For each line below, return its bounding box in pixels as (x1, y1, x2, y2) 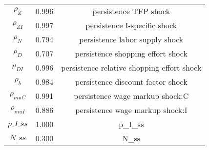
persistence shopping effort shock (75, 48, 188, 59)
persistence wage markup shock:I (75, 104, 188, 115)
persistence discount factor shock (75, 76, 188, 87)
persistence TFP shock (92, 5, 170, 17)
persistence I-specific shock (85, 19, 177, 31)
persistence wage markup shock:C (74, 90, 189, 101)
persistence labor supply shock (79, 34, 184, 45)
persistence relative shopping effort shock (61, 62, 202, 73)
